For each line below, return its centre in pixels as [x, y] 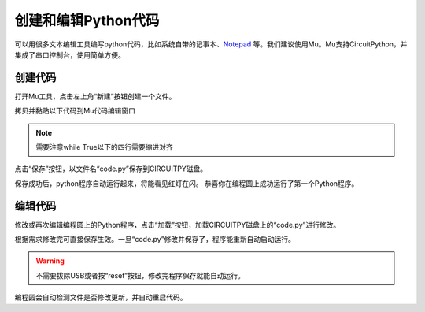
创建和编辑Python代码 [87, 20]
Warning [50, 261]
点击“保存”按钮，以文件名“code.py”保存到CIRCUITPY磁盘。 [111, 169]
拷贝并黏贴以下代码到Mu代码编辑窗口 [75, 111]
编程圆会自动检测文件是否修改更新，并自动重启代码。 [101, 297]
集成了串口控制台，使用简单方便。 [70, 54]
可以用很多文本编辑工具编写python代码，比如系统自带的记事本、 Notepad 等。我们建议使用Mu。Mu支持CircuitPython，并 [211, 44]
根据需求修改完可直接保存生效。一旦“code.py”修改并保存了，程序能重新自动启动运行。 [155, 240]
